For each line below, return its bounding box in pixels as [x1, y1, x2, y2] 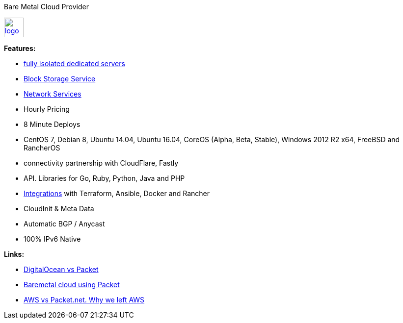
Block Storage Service [24, 75, 96, 83]
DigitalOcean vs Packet [24, 265, 99, 273]
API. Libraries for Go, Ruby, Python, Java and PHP [24, 174, 185, 182]
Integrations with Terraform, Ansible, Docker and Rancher [24, 189, 210, 198]
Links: [4, 250, 25, 258]
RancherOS [24, 144, 60, 152]
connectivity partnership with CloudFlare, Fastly [24, 159, 179, 167]
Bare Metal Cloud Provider [4, 2, 89, 11]
